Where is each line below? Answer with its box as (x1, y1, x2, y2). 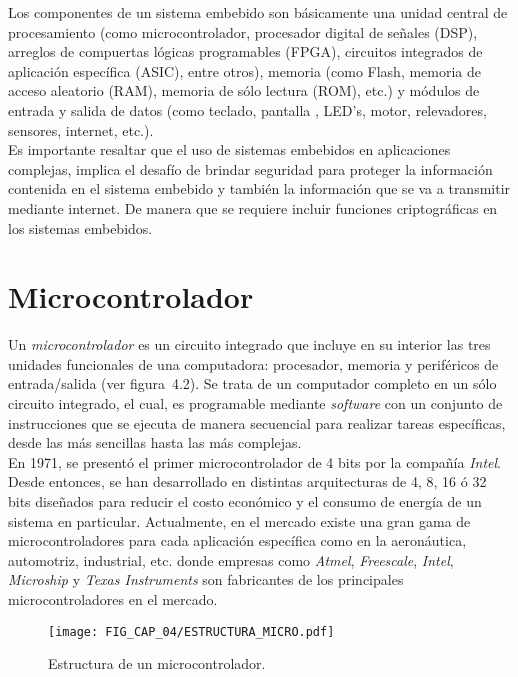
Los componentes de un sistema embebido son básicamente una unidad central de (8, 2, 508, 22)
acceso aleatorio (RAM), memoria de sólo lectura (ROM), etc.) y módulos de (8, 80, 480, 101)
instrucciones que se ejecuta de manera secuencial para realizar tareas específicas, (8, 412, 506, 433)
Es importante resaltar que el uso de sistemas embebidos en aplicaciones (8, 139, 451, 160)
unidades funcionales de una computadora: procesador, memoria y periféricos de (8, 353, 499, 374)
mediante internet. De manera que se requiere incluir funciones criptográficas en (8, 197, 498, 218)
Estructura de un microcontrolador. (48, 653, 266, 674)
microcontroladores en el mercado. (8, 588, 218, 609)
